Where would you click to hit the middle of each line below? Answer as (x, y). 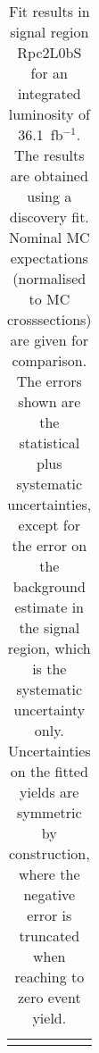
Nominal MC (49, 237)
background (49, 586)
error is (49, 915)
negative (49, 894)
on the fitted (49, 771)
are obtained (49, 175)
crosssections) (49, 319)
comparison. (49, 360)
